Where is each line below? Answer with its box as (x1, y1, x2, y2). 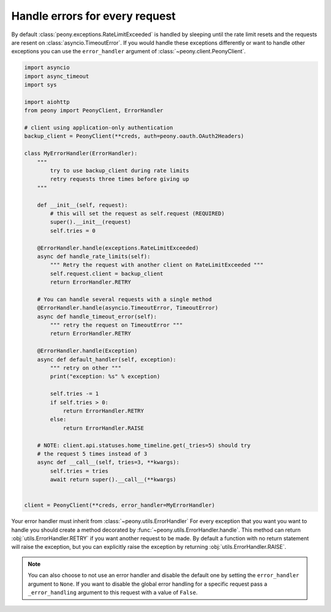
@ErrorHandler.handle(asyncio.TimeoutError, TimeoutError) (37, 304, 219, 312)
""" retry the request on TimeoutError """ (50, 322, 183, 329)
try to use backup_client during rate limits (50, 167, 189, 174)
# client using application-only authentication (24, 124, 173, 131)
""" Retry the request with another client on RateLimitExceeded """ (50, 261, 264, 269)
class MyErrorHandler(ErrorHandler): (24, 150, 138, 157)
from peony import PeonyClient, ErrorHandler (24, 107, 164, 114)
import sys (24, 82, 57, 88)
